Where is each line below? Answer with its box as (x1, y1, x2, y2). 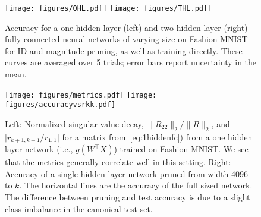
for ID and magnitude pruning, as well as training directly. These (5, 44, 243, 56)
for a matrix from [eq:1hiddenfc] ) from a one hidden (62, 130, 253, 143)
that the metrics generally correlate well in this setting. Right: (5, 156, 231, 168)
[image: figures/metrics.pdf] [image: (5, 90, 157, 99)
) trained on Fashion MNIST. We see (114, 143, 249, 155)
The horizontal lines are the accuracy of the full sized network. (24, 179, 253, 191)
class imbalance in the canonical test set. (5, 202, 153, 215)
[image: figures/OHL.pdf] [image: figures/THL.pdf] (5, 4, 212, 12)
